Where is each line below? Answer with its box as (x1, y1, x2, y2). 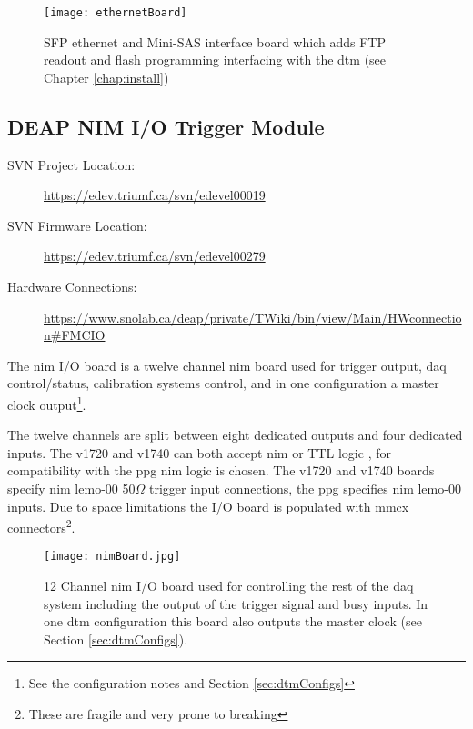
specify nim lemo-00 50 (7, 479, 136, 498)
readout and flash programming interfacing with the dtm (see (44, 50, 387, 69)
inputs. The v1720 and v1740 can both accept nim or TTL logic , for (7, 443, 391, 462)
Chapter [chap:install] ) (44, 67, 169, 86)
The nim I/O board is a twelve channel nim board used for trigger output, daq (7, 355, 447, 374)
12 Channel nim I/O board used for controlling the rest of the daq (44, 576, 414, 595)
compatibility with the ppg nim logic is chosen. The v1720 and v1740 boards (7, 461, 435, 480)
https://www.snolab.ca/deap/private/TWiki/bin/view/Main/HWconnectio (44, 307, 462, 326)
